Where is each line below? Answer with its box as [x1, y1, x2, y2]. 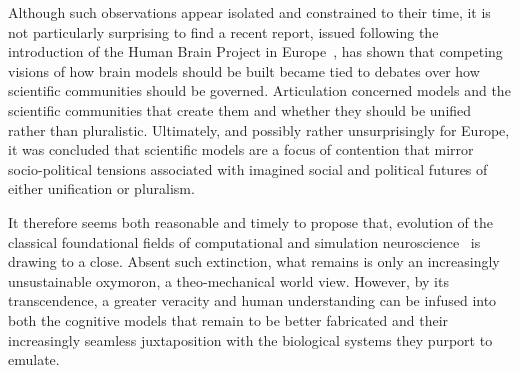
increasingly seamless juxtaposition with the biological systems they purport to [8, 329, 493, 350]
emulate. [8, 349, 60, 370]
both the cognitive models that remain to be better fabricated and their [8, 309, 449, 330]
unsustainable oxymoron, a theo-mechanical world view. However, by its [8, 270, 449, 291]
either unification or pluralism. [8, 178, 195, 199]
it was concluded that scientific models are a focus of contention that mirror [8, 139, 474, 160]
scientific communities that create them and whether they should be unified [8, 99, 472, 120]
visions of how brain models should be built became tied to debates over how [8, 60, 480, 81]
